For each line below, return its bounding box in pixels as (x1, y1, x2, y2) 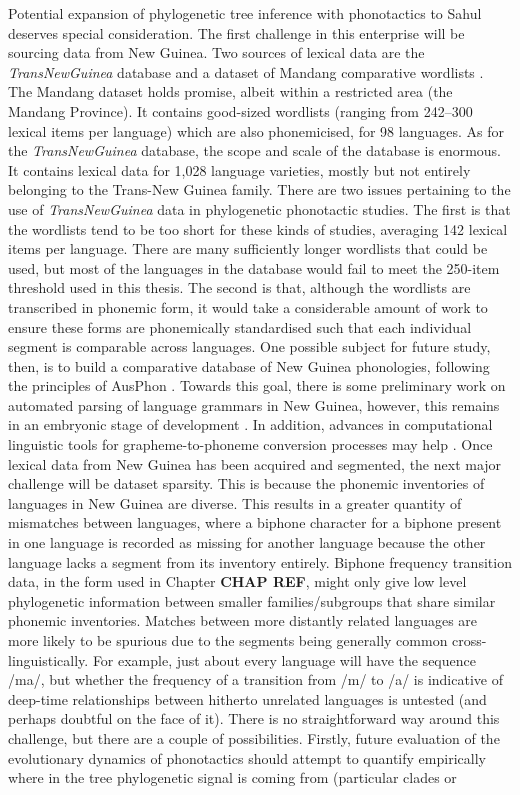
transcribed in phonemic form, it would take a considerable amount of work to (8, 296, 488, 317)
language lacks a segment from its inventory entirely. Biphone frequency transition (8, 551, 512, 572)
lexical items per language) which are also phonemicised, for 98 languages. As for (8, 120, 504, 141)
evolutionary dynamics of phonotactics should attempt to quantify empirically (8, 747, 486, 768)
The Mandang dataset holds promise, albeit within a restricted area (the (8, 81, 453, 102)
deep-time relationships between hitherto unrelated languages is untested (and (8, 688, 487, 709)
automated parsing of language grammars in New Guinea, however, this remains (8, 394, 500, 415)
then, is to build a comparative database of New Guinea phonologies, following (8, 355, 490, 376)
